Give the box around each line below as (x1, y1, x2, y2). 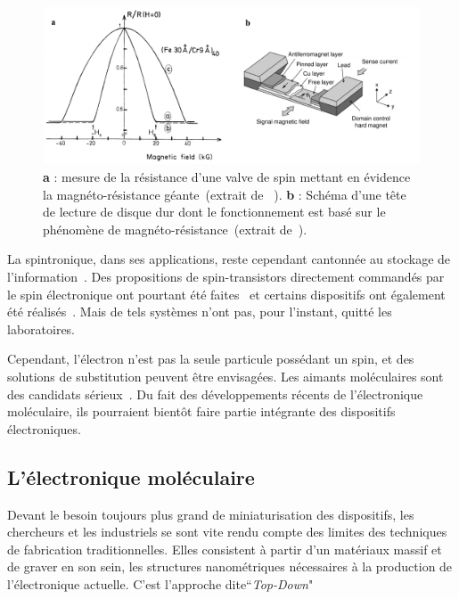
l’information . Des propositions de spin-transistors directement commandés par (7, 267, 445, 285)
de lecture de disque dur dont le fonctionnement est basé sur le (43, 202, 386, 221)
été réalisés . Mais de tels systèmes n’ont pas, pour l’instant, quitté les (7, 302, 392, 321)
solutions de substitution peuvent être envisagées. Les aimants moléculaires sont (7, 366, 444, 385)
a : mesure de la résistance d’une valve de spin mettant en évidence (43, 167, 411, 185)
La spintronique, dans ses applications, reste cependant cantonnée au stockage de (7, 250, 451, 268)
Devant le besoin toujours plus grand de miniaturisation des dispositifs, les (7, 505, 414, 523)
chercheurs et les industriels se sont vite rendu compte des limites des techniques (7, 522, 447, 541)
